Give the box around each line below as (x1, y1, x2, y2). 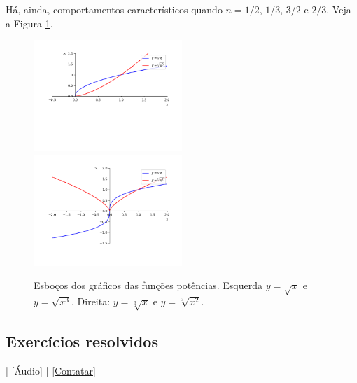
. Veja (326, 2, 351, 16)
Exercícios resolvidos (6, 330, 158, 352)
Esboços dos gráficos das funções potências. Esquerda (34, 278, 262, 293)
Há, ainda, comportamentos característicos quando (6, 2, 223, 16)
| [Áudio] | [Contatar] (6, 363, 96, 378)
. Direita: (71, 294, 111, 309)
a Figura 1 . (6, 15, 53, 30)
